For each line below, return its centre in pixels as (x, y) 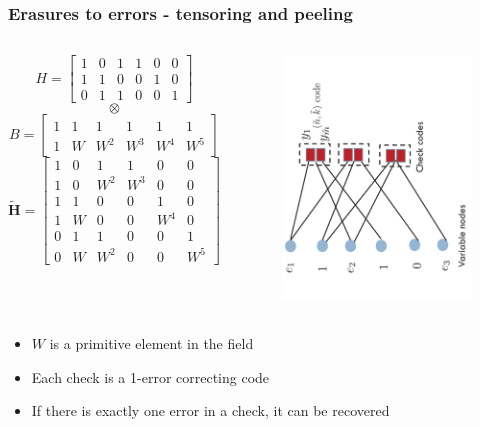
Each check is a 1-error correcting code (150, 376)
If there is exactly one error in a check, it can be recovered (210, 410)
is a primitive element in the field (151, 342)
